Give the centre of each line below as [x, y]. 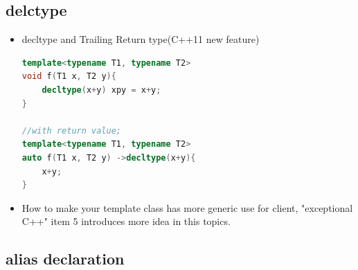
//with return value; [71, 130]
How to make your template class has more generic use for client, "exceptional [187, 207]
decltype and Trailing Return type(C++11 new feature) [141, 39]
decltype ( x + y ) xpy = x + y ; [101, 90]
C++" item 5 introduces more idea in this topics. [126, 221]
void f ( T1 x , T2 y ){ [69, 76]
